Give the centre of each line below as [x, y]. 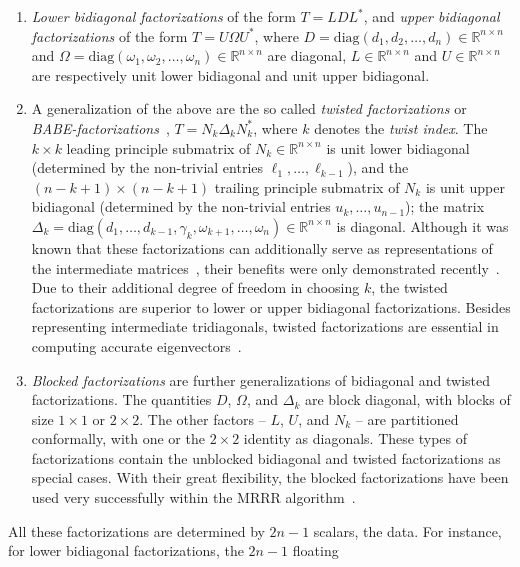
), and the [378, 167]
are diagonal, [307, 55]
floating [315, 550]
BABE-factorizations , [100, 127]
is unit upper [465, 186]
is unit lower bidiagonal [398, 147]
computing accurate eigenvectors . [136, 345]
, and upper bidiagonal [431, 16]
